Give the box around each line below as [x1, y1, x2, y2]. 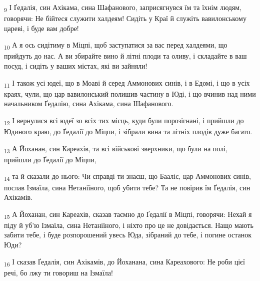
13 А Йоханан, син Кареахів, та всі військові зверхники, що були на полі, [4, 143, 227, 155]
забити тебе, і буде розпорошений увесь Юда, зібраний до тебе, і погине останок [4, 229, 252, 240]
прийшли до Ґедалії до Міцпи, [4, 154, 96, 164]
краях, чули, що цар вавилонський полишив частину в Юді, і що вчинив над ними [4, 88, 256, 99]
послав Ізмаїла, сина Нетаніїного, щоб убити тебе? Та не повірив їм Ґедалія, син [4, 182, 250, 192]
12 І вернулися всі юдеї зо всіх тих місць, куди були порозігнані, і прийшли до [4, 115, 244, 127]
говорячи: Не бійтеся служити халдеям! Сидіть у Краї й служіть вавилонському [4, 13, 246, 24]
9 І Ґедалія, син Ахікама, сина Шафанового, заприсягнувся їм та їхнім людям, [4, 2, 242, 14]
